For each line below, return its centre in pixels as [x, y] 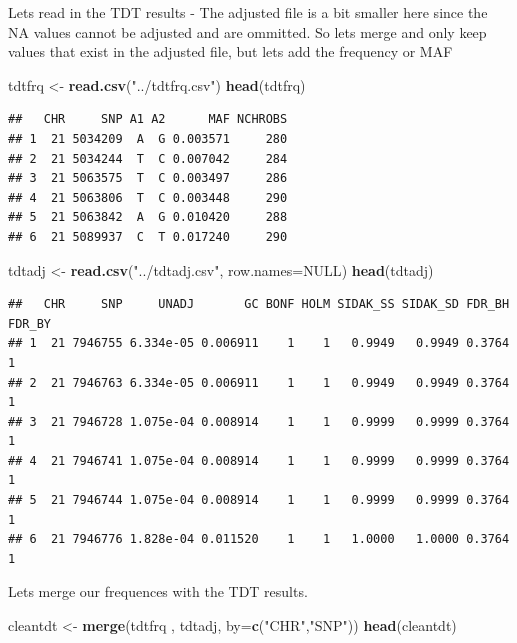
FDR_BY [29, 323]
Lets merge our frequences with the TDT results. [158, 591]
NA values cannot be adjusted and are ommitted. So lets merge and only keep [247, 31]
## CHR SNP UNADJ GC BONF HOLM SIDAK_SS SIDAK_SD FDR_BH [259, 304]
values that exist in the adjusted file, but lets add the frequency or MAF [230, 51]
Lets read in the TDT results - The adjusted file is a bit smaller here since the [248, 12]
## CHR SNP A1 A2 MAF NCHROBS [148, 119]
